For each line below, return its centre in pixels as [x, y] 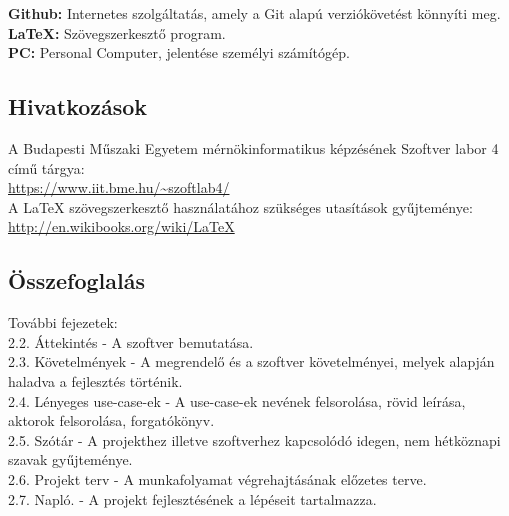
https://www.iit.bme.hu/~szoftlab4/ [119, 187]
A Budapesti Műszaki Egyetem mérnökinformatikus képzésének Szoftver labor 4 [253, 147]
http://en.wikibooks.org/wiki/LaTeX [121, 226]
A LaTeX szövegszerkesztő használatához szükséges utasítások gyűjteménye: [240, 206]
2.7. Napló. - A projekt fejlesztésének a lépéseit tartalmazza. [192, 498]
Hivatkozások [78, 106]
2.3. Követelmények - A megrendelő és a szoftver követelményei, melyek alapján [251, 361]
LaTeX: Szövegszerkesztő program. [117, 32]
